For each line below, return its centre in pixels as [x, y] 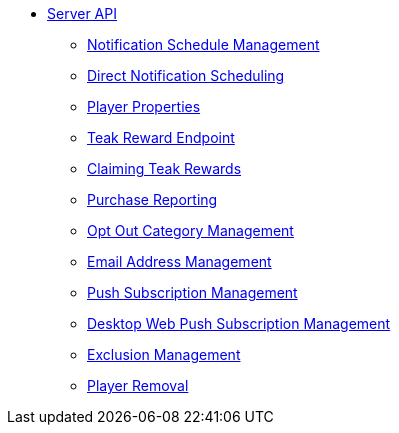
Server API [82, 13]
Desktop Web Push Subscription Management [239, 323]
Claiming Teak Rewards [164, 168]
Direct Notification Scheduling [186, 75]
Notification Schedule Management [203, 44]
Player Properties [144, 106]
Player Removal [138, 385]
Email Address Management [179, 261]
